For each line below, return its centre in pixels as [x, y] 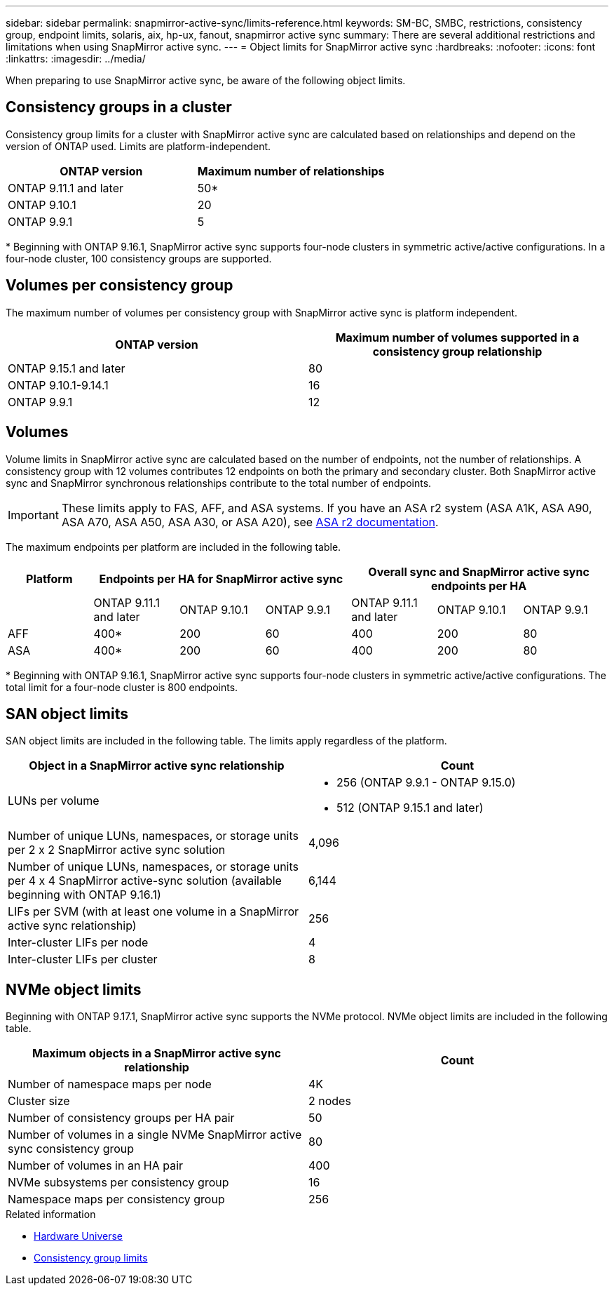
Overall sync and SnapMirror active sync [479, 571]
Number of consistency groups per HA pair [121, 1118]
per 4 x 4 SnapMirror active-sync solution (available [145, 881]
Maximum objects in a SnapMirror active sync [157, 1053]
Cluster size [39, 1101]
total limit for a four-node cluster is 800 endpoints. [122, 687]
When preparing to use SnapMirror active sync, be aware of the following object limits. [206, 80]
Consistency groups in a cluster [119, 107]
